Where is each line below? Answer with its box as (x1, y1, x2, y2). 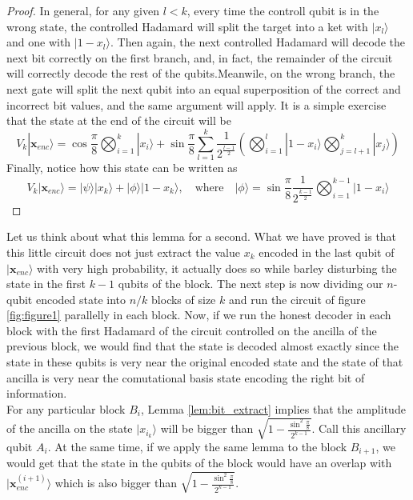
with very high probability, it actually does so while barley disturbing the (37, 259, 397, 276)
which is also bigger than (54, 474, 178, 491)
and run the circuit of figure (228, 290, 366, 307)
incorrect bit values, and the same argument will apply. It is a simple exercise (6, 96, 387, 113)
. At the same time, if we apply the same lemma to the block (47, 438, 347, 454)
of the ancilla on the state (6, 420, 133, 437)
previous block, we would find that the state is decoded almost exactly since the (6, 338, 399, 354)
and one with (6, 34, 71, 50)
